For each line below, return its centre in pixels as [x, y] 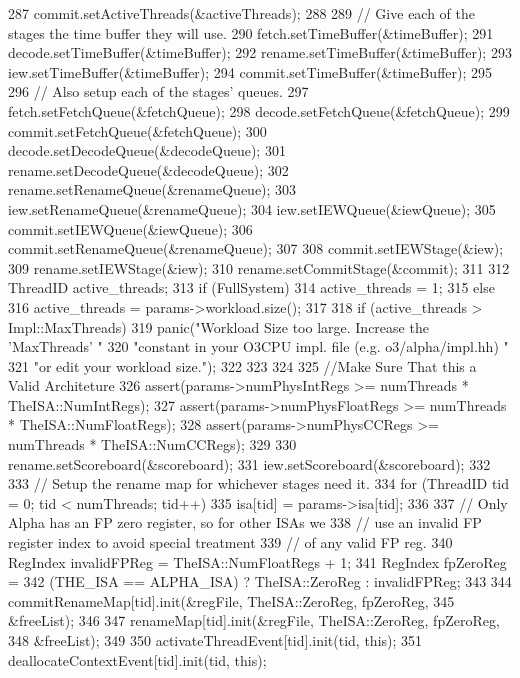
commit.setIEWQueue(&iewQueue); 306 [130, 228]
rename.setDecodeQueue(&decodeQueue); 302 [148, 169]
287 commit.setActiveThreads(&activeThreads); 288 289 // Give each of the [242, 13]
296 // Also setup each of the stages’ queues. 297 [158, 91]
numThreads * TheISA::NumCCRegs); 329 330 [152, 444]
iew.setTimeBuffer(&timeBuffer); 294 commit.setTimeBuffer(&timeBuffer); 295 [250, 71]
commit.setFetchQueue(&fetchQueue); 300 [137, 130]
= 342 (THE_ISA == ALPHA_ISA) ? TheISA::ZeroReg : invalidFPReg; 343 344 [260, 581]
